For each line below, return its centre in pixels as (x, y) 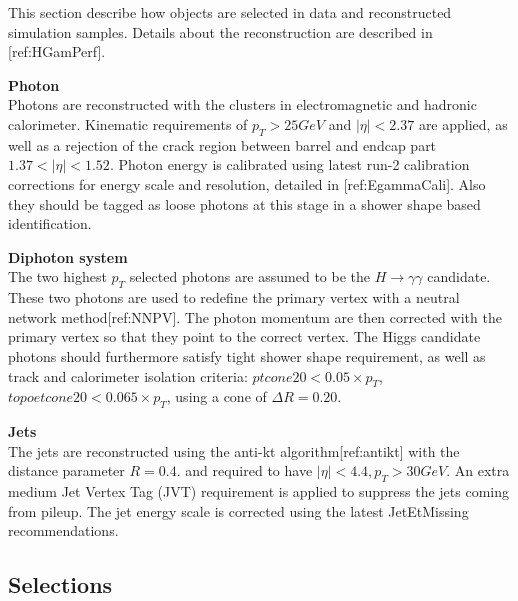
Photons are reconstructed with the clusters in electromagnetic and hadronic (242, 104)
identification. (50, 223)
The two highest (57, 276)
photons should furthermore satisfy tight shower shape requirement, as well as (247, 355)
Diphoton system (68, 256)
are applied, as (463, 123)
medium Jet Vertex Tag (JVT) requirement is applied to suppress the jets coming (259, 491)
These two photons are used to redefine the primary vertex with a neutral (234, 297)
